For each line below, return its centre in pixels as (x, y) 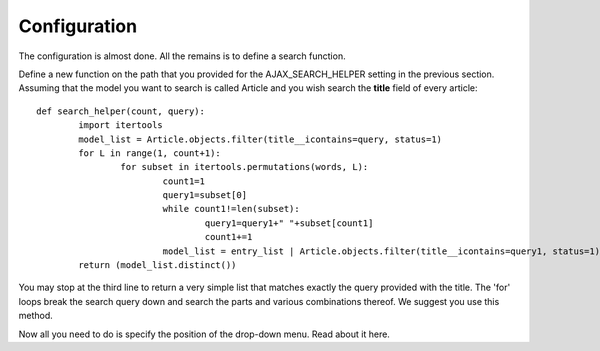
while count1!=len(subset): (231, 209)
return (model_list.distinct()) (157, 265)
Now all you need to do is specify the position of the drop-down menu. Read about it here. (204, 334)
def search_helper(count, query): (120, 111)
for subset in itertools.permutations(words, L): (244, 167)
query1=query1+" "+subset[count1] (289, 223)
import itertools (121, 125)
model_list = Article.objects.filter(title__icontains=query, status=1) (260, 139)
